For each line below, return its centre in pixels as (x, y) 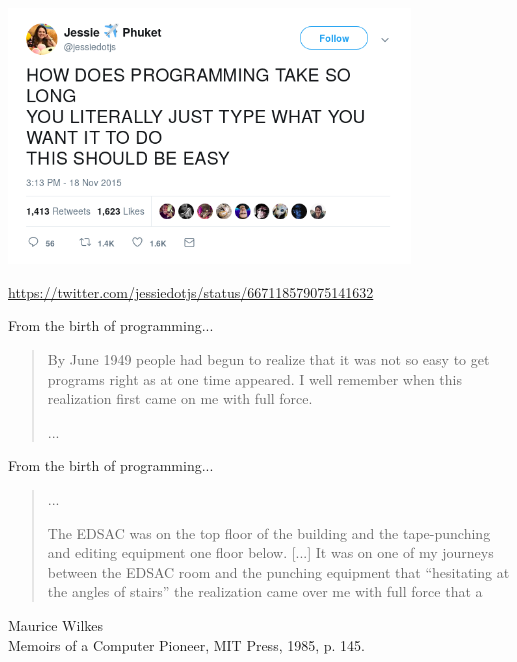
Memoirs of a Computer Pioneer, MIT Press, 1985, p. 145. (186, 644)
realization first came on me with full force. (180, 398)
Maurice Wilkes (56, 624)
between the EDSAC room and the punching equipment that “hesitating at (278, 571)
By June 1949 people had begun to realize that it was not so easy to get (268, 359)
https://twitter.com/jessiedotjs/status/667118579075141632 (191, 291)
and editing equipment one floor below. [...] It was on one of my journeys (270, 552)
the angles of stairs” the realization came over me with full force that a (265, 591)
